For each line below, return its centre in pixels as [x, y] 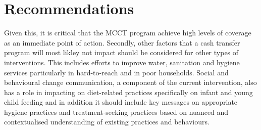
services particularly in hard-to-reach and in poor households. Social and [116, 72]
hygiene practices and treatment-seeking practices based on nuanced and [116, 112]
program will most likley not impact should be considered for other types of [121, 52]
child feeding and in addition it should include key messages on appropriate [121, 102]
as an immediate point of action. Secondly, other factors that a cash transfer [122, 42]
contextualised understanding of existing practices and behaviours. [107, 122]
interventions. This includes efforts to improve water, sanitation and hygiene [122, 62]
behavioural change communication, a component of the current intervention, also [130, 82]
